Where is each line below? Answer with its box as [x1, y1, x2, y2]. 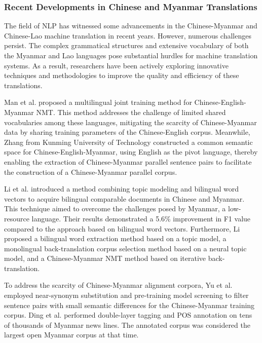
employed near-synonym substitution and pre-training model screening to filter [4, 290, 249, 300]
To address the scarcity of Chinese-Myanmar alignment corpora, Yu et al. [4, 280, 233, 290]
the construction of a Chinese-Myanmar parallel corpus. [4, 166, 177, 177]
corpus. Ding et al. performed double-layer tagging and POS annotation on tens [4, 310, 252, 320]
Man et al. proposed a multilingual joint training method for [4, 97, 192, 107]
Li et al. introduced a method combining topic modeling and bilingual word [4, 183, 239, 194]
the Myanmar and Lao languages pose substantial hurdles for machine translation [4, 50, 258, 60]
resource [4, 213, 29, 223]
